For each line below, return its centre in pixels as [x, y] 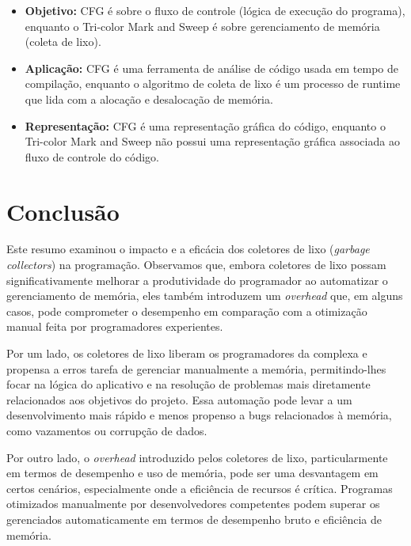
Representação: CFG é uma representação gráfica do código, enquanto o [205, 125]
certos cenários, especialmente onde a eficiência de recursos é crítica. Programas [200, 488]
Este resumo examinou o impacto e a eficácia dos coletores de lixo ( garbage [188, 249]
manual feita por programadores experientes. [115, 326]
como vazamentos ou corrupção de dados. [107, 430]
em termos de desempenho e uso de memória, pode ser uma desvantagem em [192, 473]
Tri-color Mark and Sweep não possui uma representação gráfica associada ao [212, 141]
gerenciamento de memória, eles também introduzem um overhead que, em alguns [205, 296]
